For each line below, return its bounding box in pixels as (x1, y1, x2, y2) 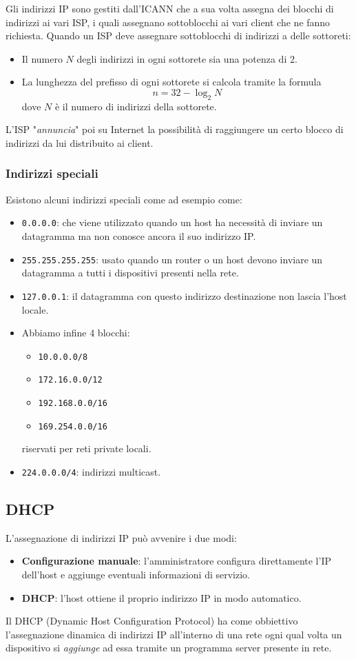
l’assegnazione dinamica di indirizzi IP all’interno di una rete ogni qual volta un (6, 627, 342, 641)
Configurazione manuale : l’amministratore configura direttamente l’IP (21, 554, 331, 568)
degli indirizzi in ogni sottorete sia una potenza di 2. (76, 51, 297, 65)
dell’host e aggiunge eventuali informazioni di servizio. (21, 567, 250, 581)
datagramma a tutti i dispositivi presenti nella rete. (21, 265, 239, 280)
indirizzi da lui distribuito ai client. (6, 135, 154, 150)
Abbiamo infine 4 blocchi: (21, 325, 130, 340)
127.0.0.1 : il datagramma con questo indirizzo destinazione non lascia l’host (21, 288, 347, 303)
